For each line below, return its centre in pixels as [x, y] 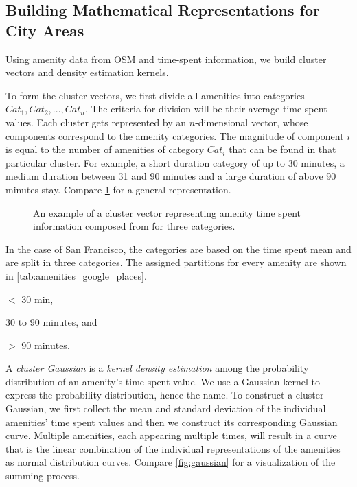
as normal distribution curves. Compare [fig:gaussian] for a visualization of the [171, 462]
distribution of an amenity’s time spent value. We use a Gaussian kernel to [163, 381]
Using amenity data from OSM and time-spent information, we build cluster [166, 59]
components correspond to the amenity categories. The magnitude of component [175, 135]
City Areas [45, 30]
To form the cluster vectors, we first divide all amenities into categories [155, 95]
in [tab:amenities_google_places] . [76, 275]
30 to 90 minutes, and [51, 322]
